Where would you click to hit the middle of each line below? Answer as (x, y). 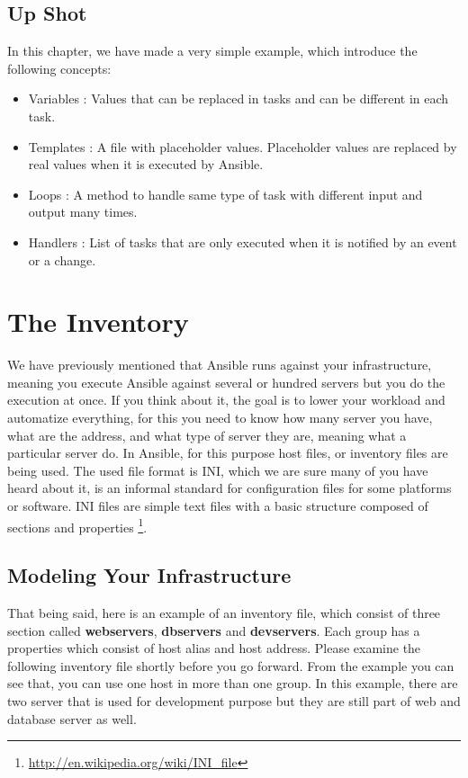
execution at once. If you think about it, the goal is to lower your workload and (226, 400)
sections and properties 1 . (77, 525)
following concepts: (59, 68)
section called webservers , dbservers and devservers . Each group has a (214, 630)
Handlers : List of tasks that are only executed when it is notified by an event (243, 241)
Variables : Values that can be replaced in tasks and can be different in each (238, 98)
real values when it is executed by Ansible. (146, 164)
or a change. (62, 259)
